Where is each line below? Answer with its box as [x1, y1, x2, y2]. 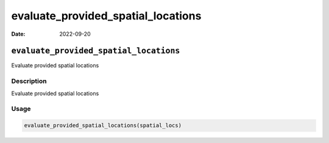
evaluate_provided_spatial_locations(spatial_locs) [24, 122, 182, 129]
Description [11, 77, 47, 85]
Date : [11, 30, 26, 38]
